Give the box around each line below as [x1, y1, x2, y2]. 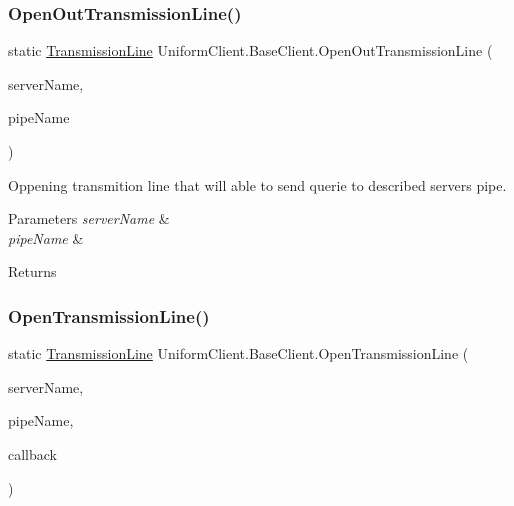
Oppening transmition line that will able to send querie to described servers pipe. [8, 174, 507, 195]
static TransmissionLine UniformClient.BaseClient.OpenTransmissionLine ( [8, 343, 469, 364]
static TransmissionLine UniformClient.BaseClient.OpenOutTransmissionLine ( [8, 40, 493, 61]
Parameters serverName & [8, 208, 170, 229]
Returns [8, 261, 57, 282]
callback [8, 443, 57, 464]
